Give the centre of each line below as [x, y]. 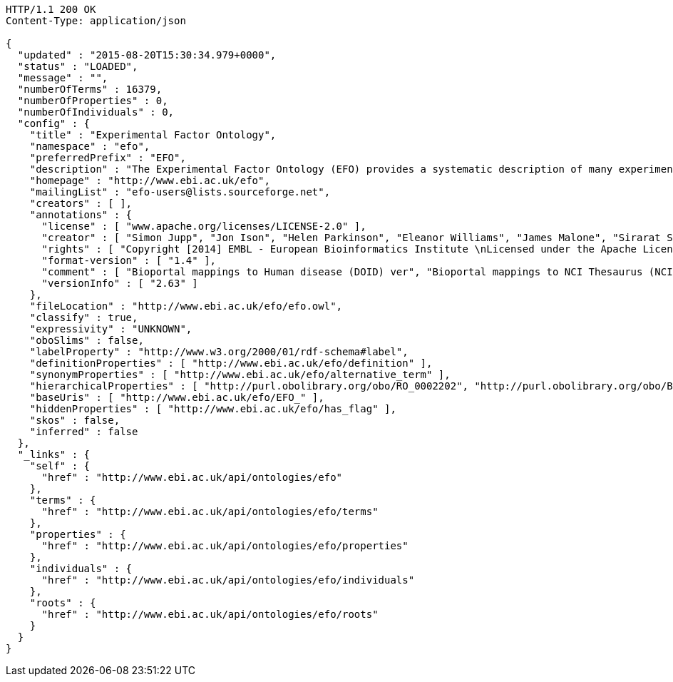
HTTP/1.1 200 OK [51, 9]
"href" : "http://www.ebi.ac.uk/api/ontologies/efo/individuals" [228, 580]
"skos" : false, [75, 420]
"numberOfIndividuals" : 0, [96, 112]
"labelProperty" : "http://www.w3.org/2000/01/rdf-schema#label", [219, 352]
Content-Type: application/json [96, 21]
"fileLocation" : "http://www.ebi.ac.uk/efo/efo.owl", [186, 306]
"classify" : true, [84, 317]
